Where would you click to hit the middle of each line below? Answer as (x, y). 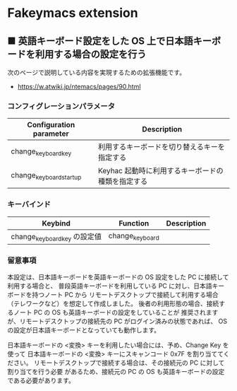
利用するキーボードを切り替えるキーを (162, 147)
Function (134, 223)
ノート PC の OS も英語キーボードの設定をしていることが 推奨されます (116, 313)
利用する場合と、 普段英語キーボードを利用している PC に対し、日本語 (110, 286)
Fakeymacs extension (73, 13)
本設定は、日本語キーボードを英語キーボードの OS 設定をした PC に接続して (118, 277)
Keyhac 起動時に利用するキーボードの (160, 171)
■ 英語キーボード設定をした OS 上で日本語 (101, 41)
